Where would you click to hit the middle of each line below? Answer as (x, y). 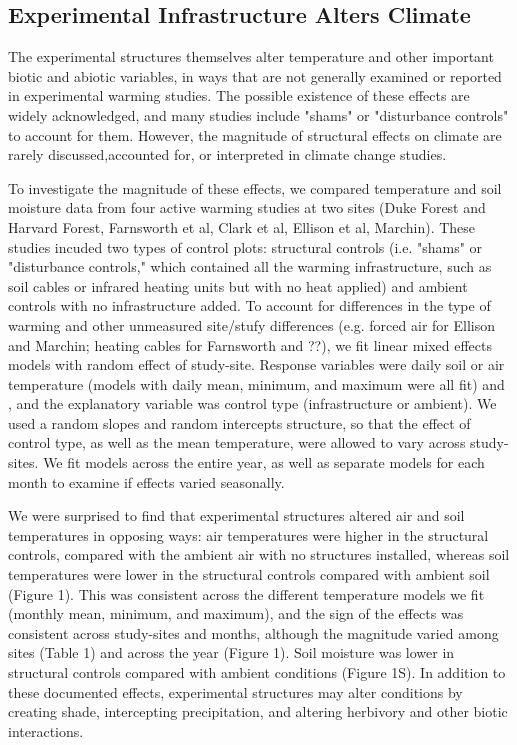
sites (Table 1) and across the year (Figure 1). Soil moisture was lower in (231, 652)
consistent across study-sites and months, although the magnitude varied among (253, 632)
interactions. (46, 730)
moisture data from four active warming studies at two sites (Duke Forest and (247, 207)
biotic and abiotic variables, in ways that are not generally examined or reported (255, 75)
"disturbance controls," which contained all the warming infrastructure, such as (250, 266)
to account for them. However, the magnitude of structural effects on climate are (255, 134)
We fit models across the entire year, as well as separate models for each (264, 462)
